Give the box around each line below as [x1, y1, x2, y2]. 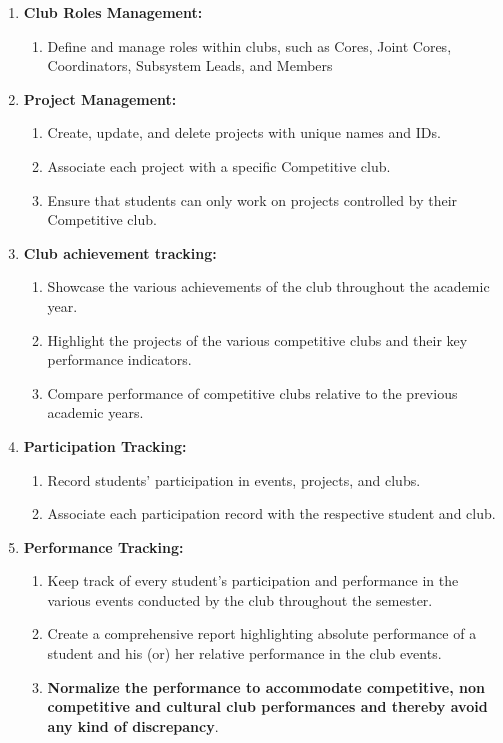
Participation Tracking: [23, 435, 187, 456]
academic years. [47, 402, 144, 423]
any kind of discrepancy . [47, 715, 219, 736]
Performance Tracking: [23, 536, 184, 557]
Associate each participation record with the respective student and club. [47, 503, 496, 524]
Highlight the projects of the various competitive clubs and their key [47, 329, 468, 350]
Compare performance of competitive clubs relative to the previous [47, 382, 458, 403]
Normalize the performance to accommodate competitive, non [47, 676, 485, 697]
